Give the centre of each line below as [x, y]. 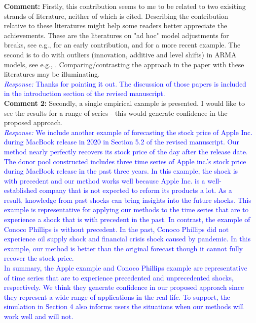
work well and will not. [39, 316]
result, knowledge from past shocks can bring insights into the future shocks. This [128, 200]
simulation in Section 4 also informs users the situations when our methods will [124, 306]
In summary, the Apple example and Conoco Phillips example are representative [126, 268]
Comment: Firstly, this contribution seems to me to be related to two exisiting [125, 6]
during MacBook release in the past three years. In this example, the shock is [121, 171]
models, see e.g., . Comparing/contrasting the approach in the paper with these [124, 64]
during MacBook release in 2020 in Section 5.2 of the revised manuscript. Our [122, 142]
